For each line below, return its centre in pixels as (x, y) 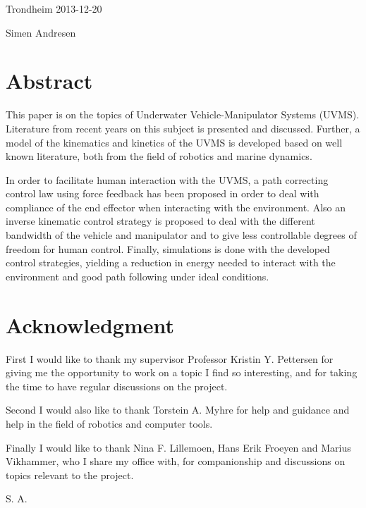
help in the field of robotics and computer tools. (109, 423)
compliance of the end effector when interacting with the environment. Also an (176, 207)
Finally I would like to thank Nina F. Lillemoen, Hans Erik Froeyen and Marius (178, 447)
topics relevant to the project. (70, 475)
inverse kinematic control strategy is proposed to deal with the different (160, 221)
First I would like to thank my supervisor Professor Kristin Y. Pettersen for (170, 358)
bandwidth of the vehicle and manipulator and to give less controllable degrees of (181, 235)
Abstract (49, 81)
